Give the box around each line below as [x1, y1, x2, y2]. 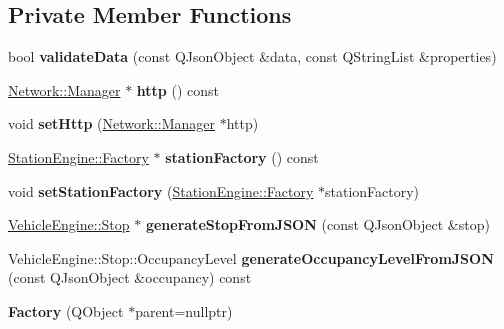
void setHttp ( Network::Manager [8, 113, 215, 134]
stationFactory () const [165, 146, 319, 167]
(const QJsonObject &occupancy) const [8, 267, 252, 288]
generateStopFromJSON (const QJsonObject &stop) [145, 214, 490, 235]
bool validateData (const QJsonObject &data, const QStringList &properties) [8, 46, 497, 67]
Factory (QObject [8, 300, 124, 321]
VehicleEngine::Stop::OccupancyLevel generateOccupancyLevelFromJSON [8, 247, 494, 268]
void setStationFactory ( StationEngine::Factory [8, 180, 314, 201]
